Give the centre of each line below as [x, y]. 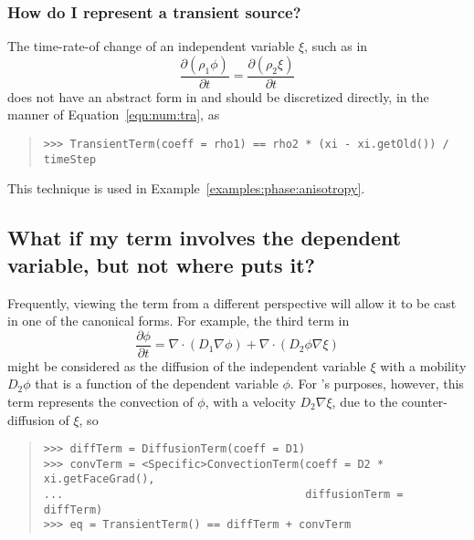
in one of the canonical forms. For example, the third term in [179, 321]
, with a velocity [250, 401]
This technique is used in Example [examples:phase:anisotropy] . [186, 188]
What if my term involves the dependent [205, 238]
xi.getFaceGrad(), [99, 479]
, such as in [336, 46]
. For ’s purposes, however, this [377, 384]
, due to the [365, 401]
